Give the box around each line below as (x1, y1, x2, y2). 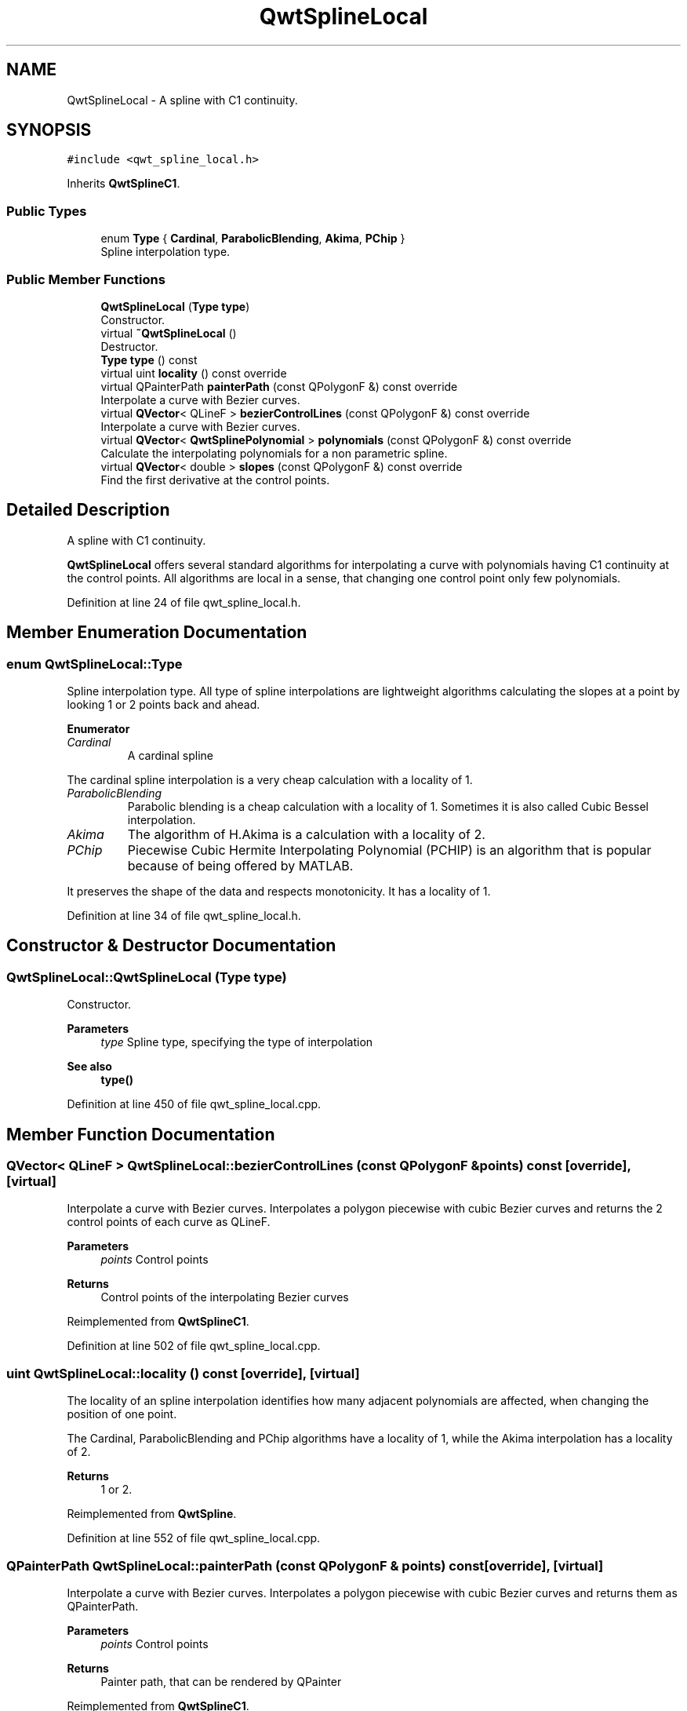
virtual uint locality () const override (100, 366, 287, 380)
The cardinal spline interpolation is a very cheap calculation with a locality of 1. (67, 773, 473, 786)
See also (67, 1060, 112, 1074)
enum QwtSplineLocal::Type (6, 655, 183, 672)
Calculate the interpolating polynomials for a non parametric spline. (100, 446, 448, 460)
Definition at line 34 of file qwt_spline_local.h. (67, 909, 301, 922)
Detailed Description (6, 500, 170, 520)
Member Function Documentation (6, 1124, 275, 1144)
